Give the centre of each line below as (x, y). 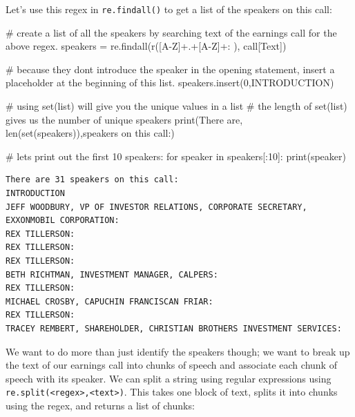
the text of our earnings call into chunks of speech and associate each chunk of (171, 365)
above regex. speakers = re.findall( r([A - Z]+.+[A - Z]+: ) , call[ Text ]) (146, 46)
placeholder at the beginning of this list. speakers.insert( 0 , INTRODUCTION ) (170, 83)
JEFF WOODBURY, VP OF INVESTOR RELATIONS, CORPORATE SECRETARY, (156, 207)
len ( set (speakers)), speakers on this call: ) (90, 133)
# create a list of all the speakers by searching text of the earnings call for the (171, 32)
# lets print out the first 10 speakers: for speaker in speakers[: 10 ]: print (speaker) (176, 156)
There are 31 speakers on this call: (92, 180)
